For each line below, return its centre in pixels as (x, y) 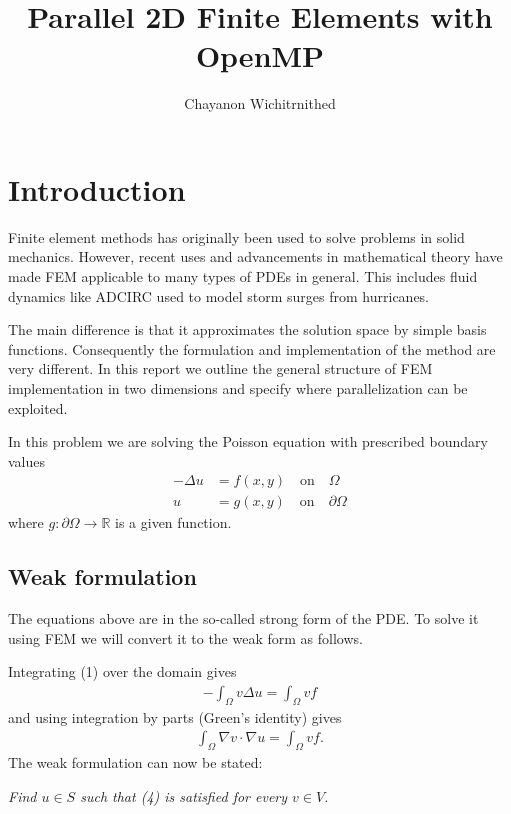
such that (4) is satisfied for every (184, 795)
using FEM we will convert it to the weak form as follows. (185, 637)
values (27, 460)
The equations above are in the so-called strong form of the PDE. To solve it (243, 618)
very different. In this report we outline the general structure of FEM (220, 368)
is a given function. (173, 522)
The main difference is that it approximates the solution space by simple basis (247, 329)
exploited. (38, 407)
